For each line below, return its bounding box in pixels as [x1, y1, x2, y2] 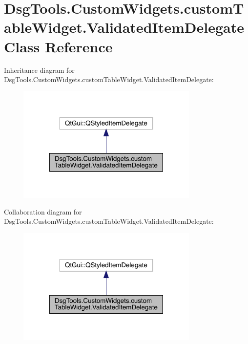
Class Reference [4, 36, 113, 56]
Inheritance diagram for [4, 64, 75, 75]
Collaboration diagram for [4, 206, 82, 216]
